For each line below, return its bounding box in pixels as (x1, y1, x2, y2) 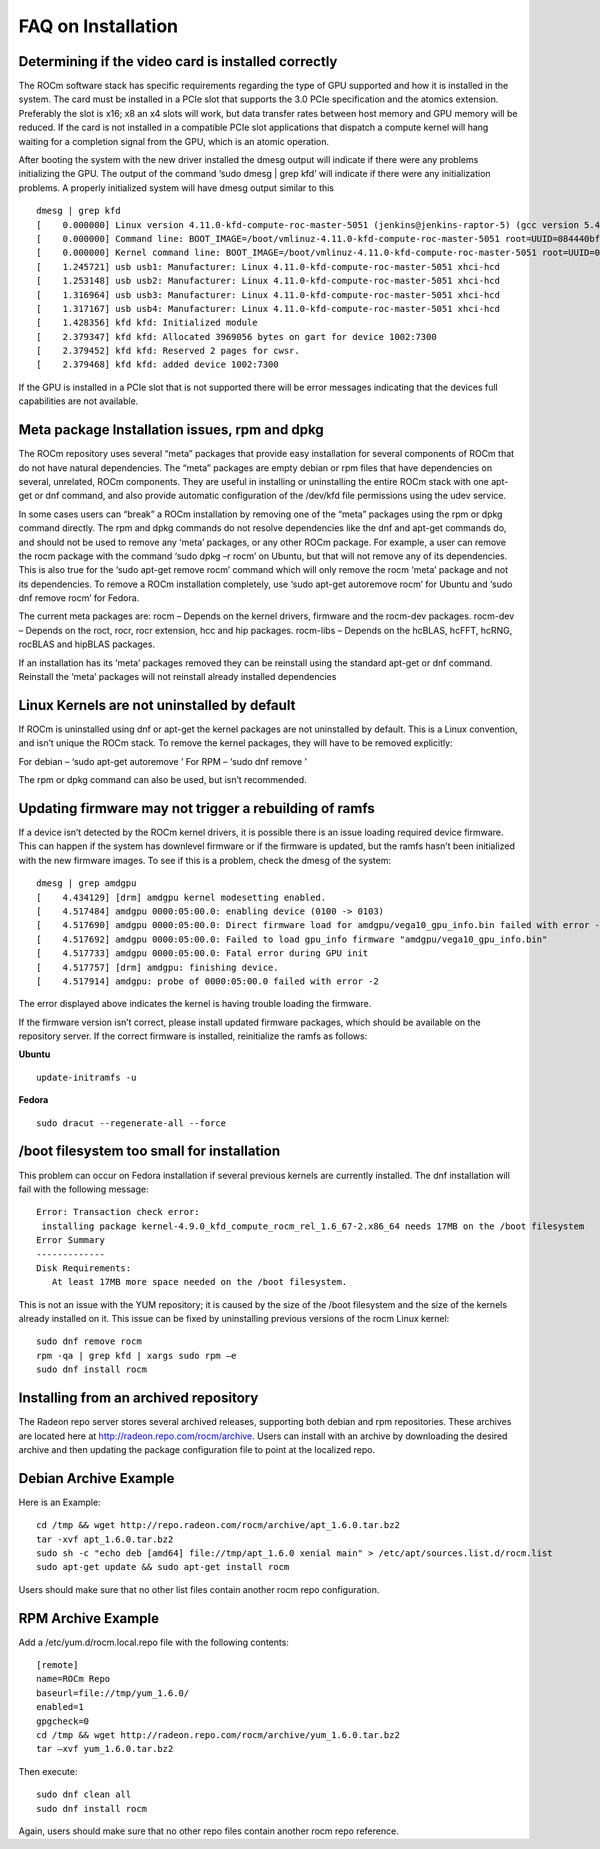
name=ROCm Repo (36, 1673, 111, 1685)
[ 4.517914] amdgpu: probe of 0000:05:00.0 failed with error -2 (36, 975, 379, 987)
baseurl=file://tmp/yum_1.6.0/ (36, 1687, 190, 1699)
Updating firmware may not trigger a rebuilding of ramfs (18, 800, 375, 817)
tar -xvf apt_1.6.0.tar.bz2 (36, 1533, 174, 1545)
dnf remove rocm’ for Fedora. (18, 592, 140, 604)
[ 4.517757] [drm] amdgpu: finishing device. (36, 961, 279, 973)
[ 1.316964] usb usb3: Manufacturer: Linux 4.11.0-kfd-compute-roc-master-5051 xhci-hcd (36, 289, 500, 300)
